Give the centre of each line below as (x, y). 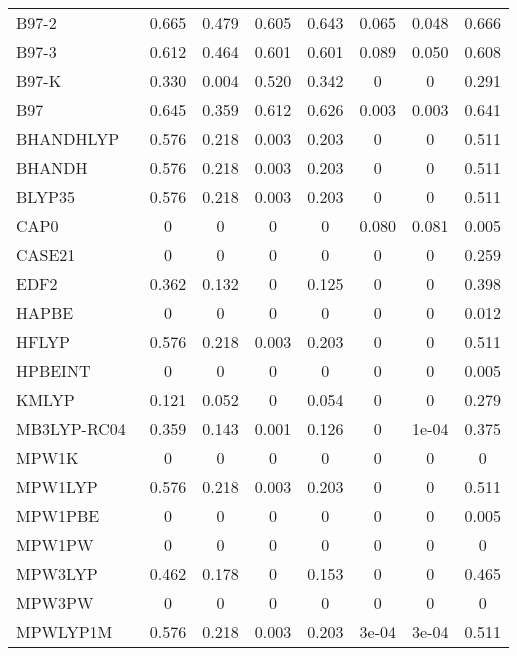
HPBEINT (53, 370)
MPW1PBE (58, 515)
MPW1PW (55, 544)
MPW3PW (55, 602)
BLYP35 (45, 196)
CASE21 (46, 254)
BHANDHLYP (68, 138)
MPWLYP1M (64, 631)
